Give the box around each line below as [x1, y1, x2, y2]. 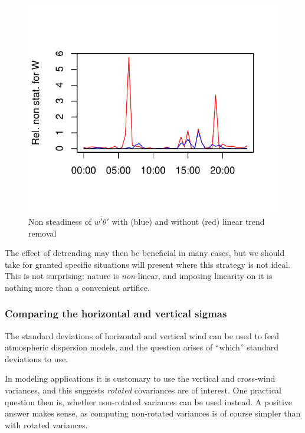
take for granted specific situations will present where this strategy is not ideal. [5, 258, 291, 270]
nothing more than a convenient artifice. [5, 281, 150, 293]
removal [28, 227, 57, 239]
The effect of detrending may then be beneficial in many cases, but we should [5, 247, 285, 259]
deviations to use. [5, 352, 68, 365]
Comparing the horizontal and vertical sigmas [5, 306, 227, 321]
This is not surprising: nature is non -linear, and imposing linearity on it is [5, 270, 273, 282]
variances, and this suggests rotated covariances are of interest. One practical [5, 384, 281, 396]
